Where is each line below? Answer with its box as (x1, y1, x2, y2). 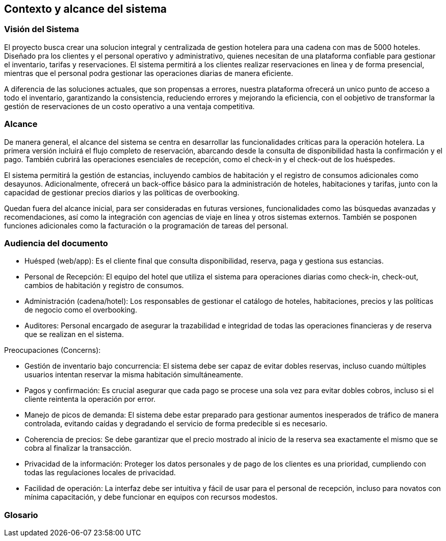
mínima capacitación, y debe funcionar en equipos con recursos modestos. (24, 493, 278, 502)
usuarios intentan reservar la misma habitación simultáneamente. (24, 370, 243, 379)
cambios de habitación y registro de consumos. (24, 281, 184, 290)
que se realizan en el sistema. (24, 330, 124, 339)
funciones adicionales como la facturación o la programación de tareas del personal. (4, 221, 288, 230)
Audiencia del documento (4, 238, 108, 248)
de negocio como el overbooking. (24, 305, 137, 315)
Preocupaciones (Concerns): (4, 346, 101, 355)
